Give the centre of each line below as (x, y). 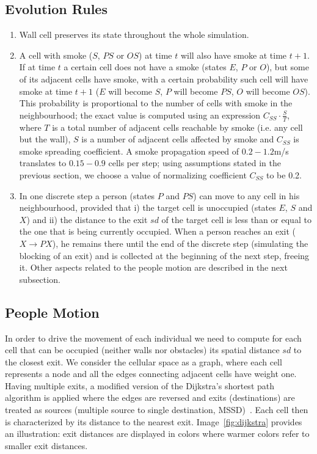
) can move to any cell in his (246, 195)
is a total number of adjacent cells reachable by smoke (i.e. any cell (177, 127)
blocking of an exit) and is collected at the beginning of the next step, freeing (164, 255)
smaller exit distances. (46, 445)
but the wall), (45, 139)
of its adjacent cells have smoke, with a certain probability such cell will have (164, 79)
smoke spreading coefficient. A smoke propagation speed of (129, 151)
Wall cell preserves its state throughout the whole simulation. (134, 35)
